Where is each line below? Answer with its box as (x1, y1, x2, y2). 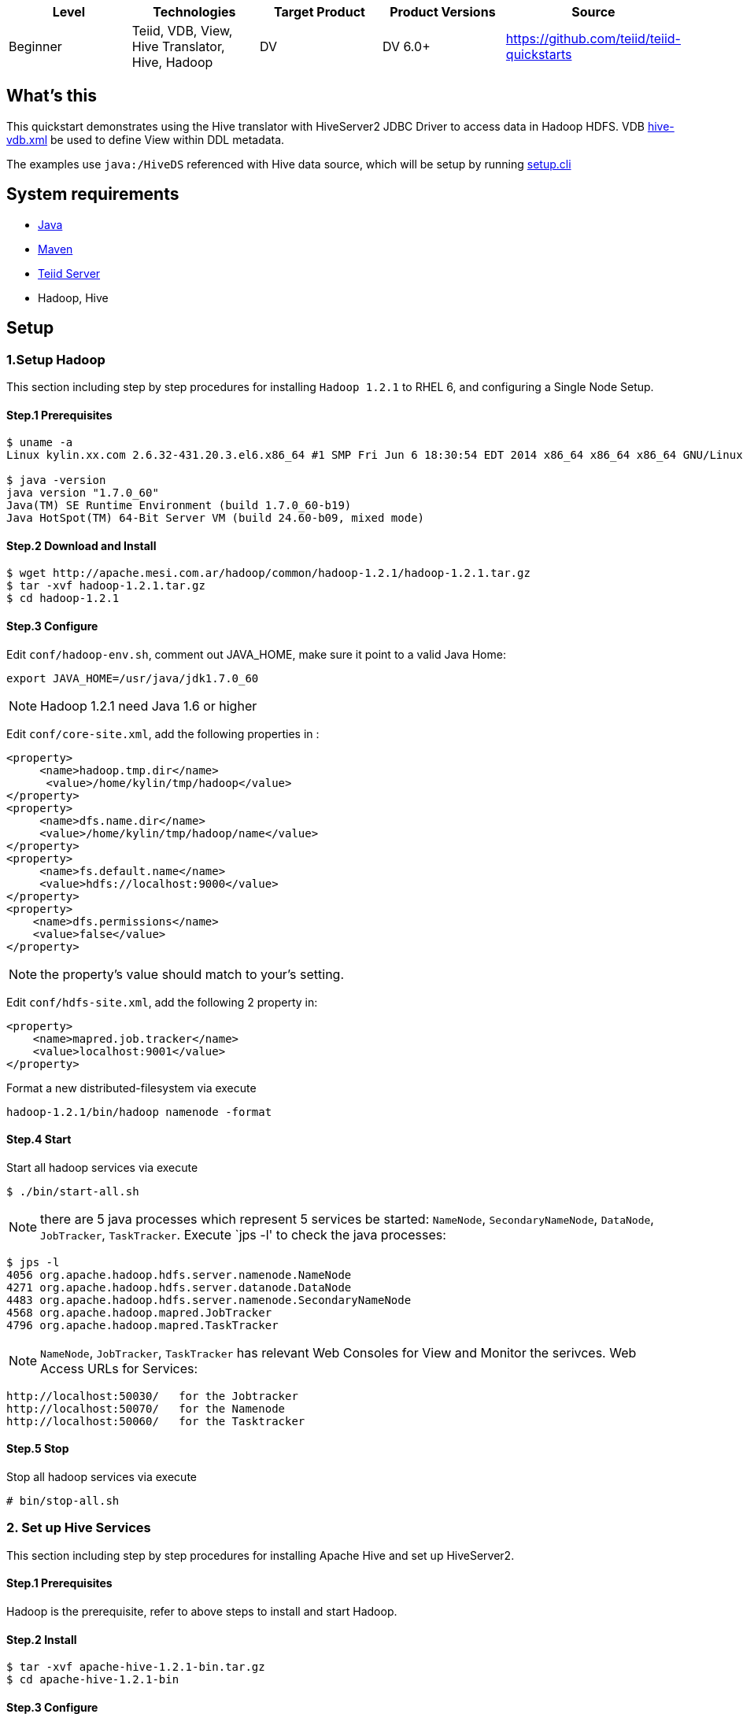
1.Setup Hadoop (6, 351, 105, 368)
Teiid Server (38, 266, 101, 280)
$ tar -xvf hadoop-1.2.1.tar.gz (6, 579, 205, 593)
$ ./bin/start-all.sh (6, 1184, 139, 1198)
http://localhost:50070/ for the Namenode (6, 1402, 286, 1415)
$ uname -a (6, 436, 73, 449)
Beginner (9, 39, 62, 54)
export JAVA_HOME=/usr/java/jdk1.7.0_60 (6, 671, 259, 685)
